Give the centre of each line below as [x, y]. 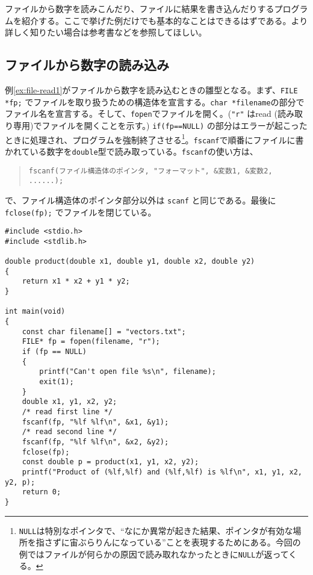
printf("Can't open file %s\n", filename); [128, 372]
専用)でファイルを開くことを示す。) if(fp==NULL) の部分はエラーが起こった [160, 125]
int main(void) [35, 312]
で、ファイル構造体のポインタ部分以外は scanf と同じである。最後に [141, 200]
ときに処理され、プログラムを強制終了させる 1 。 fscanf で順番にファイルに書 [154, 138]
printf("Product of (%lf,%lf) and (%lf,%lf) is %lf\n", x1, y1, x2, [162, 472]
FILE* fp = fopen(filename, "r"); [91, 342]
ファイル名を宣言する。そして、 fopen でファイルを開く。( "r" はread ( [141, 113]
